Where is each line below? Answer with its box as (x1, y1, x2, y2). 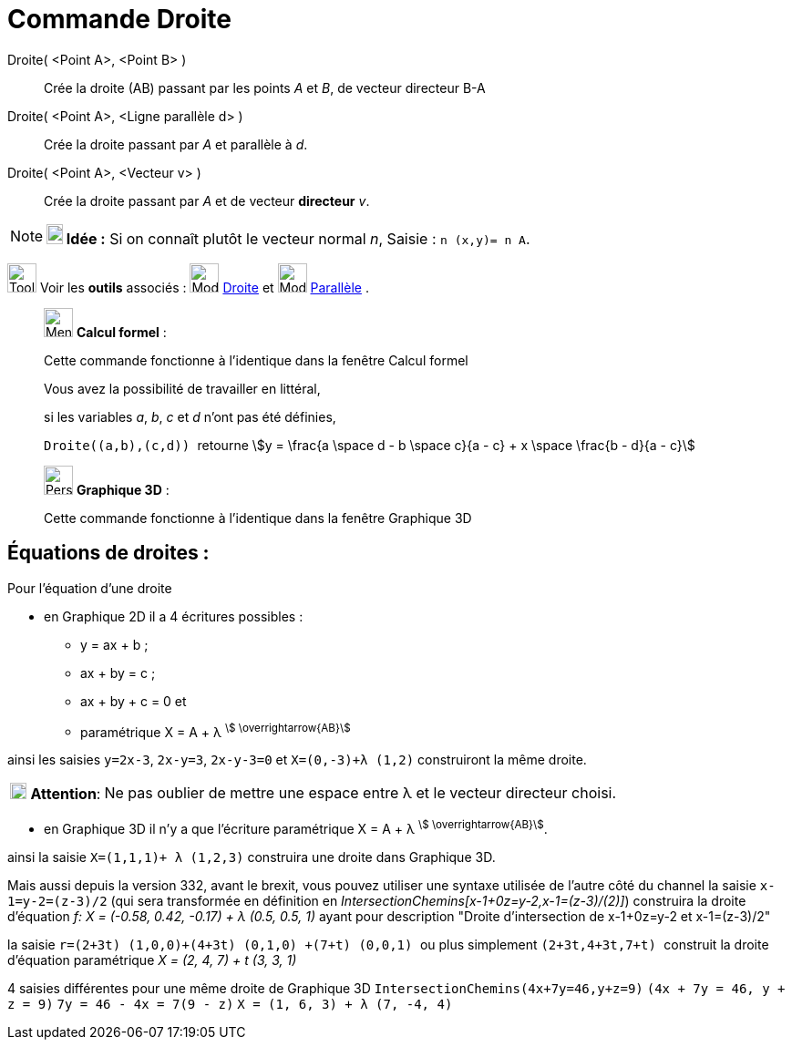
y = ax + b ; (80, 636, 149, 652)
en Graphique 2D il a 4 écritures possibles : (44, 608, 303, 624)
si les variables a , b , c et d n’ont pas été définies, (44, 408, 336, 425)
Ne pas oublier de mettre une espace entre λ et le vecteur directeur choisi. (104, 784, 617, 803)
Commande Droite (7, 4, 231, 35)
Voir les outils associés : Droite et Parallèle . (39, 279, 369, 295)
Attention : (30, 785, 101, 804)
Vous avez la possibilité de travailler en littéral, (44, 380, 321, 396)
